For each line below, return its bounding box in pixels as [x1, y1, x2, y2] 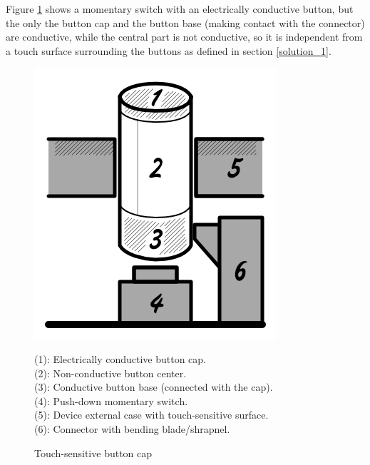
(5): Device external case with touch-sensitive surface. [34, 407, 269, 422]
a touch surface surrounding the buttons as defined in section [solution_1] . [6, 43, 332, 58]
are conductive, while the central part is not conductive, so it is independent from [6, 29, 363, 44]
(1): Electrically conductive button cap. [34, 351, 206, 366]
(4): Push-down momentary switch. [34, 393, 188, 408]
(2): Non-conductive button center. [34, 365, 187, 380]
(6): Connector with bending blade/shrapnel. [34, 421, 230, 436]
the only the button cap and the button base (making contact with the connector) [6, 15, 365, 30]
